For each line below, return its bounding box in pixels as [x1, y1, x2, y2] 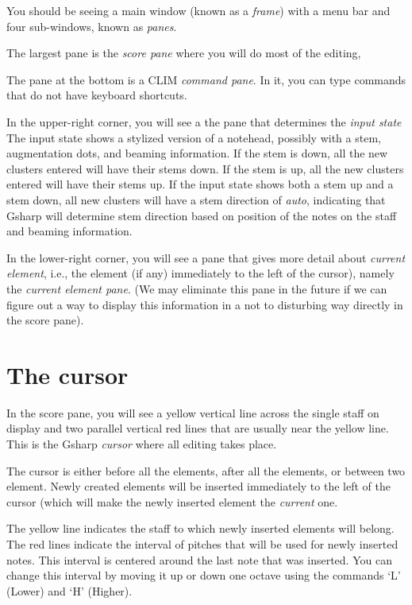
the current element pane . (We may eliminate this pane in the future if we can [6, 280, 387, 297]
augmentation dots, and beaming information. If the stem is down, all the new [6, 145, 388, 161]
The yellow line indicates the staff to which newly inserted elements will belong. [6, 520, 395, 537]
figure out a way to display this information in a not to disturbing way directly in [6, 296, 403, 312]
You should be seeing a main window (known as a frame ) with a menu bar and [6, 2, 391, 18]
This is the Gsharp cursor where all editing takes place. [6, 436, 277, 452]
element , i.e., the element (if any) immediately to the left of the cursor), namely [6, 265, 395, 281]
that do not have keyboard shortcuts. [6, 87, 187, 103]
